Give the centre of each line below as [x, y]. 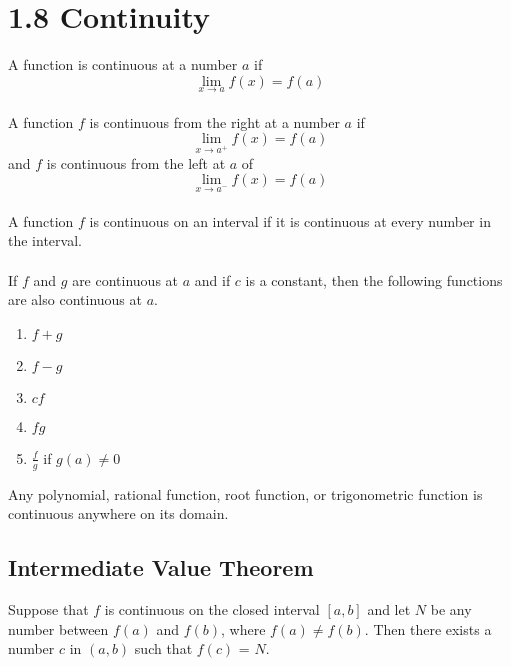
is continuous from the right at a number [214, 121]
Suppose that [48, 609]
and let [389, 609]
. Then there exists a [428, 628]
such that [163, 648]
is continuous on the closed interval [212, 609]
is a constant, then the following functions [374, 279]
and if [212, 279]
